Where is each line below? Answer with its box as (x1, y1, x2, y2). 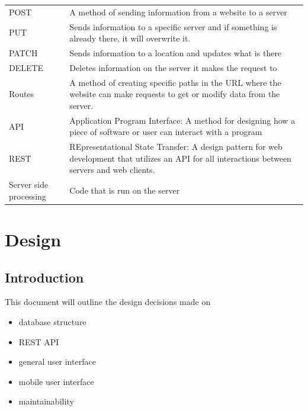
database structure (18, 316, 86, 328)
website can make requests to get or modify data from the (69, 88, 280, 100)
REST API (18, 335, 59, 348)
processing (9, 190, 46, 202)
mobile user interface (18, 375, 94, 387)
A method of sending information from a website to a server (69, 5, 287, 18)
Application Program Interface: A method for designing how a (69, 114, 296, 126)
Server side (9, 178, 49, 191)
